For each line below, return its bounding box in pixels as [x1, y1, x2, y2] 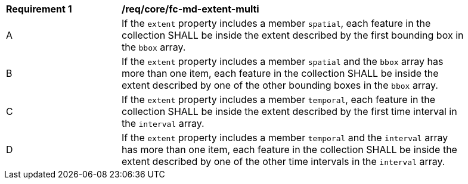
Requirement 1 [6, 3, 72, 15]
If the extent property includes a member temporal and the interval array [122, 132, 448, 144]
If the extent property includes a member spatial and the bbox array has [122, 55, 444, 67]
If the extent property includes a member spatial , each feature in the [122, 17, 431, 29]
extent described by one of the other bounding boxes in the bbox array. [122, 79, 438, 91]
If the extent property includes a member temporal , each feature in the [122, 93, 436, 105]
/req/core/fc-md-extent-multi [122, 3, 259, 15]
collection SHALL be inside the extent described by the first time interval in [122, 105, 457, 117]
